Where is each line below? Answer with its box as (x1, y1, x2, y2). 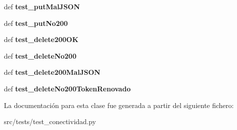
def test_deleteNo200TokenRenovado (4, 83, 131, 93)
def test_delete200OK (4, 34, 79, 44)
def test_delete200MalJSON (4, 67, 100, 77)
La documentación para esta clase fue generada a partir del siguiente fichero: (4, 100, 234, 110)
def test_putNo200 (4, 18, 68, 28)
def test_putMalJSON (4, 1, 80, 11)
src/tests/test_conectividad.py (4, 116, 96, 127)
